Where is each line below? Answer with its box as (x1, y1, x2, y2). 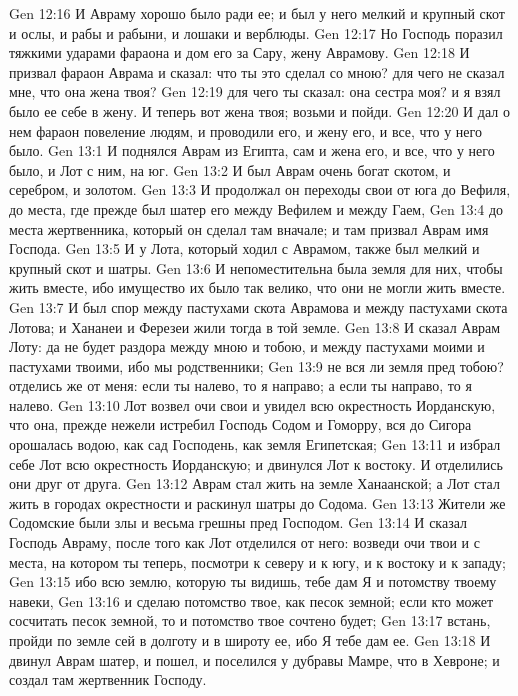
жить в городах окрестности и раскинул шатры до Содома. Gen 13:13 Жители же (9, 492, 506, 513)
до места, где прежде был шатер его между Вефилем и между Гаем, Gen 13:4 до (9, 198, 504, 219)
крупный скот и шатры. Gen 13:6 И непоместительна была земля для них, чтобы (9, 257, 503, 278)
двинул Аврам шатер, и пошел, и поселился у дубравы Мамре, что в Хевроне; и (9, 649, 500, 670)
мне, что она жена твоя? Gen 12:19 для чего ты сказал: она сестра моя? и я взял (9, 81, 501, 102)
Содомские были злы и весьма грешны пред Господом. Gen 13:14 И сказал (9, 512, 468, 533)
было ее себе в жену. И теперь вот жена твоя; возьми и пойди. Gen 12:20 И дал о (9, 100, 510, 121)
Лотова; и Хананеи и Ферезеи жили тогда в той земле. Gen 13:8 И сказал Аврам (9, 316, 501, 337)
